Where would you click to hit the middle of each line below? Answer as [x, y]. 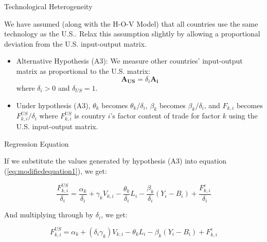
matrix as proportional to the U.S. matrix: [83, 70]
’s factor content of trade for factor [165, 116]
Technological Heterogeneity [48, 6]
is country [90, 116]
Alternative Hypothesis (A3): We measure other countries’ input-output [129, 61]
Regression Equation [37, 143]
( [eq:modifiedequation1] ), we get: [56, 170]
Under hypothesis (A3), [53, 105]
